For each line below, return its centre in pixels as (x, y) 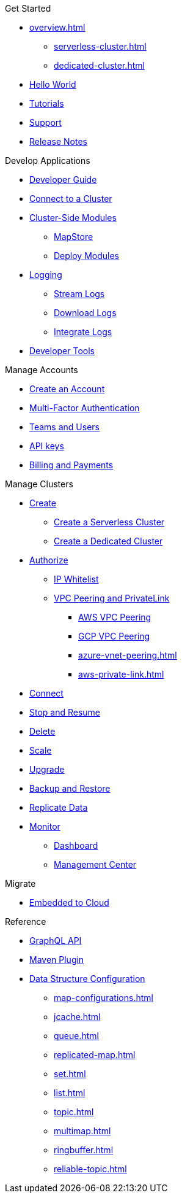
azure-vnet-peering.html (128, 655)
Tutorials (47, 103)
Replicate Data (59, 807)
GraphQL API (56, 941)
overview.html (57, 27)
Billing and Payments (71, 465)
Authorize (49, 560)
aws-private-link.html (121, 674)
